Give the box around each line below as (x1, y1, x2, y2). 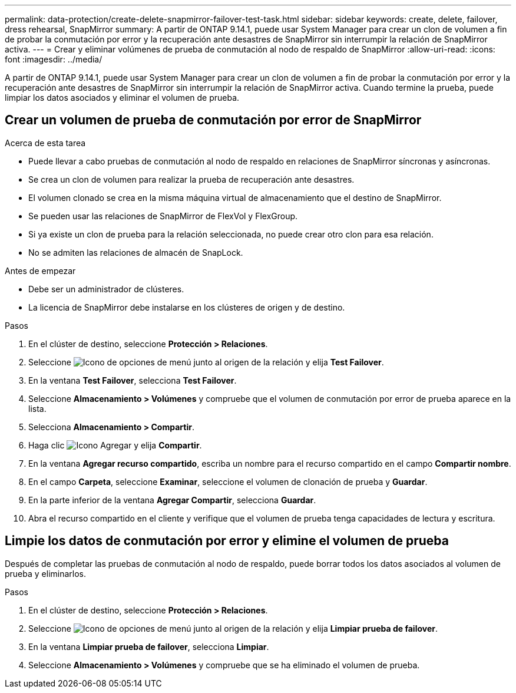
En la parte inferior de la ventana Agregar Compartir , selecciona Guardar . (28, 494, 316, 505)
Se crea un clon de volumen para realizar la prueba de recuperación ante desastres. (28, 174, 355, 184)
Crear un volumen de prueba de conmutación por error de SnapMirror (5, 113, 422, 128)
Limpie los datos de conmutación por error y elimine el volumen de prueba (5, 533, 449, 549)
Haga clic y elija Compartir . (28, 440, 202, 450)
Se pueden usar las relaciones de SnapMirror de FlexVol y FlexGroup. (28, 210, 298, 221)
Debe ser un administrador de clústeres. (28, 283, 184, 294)
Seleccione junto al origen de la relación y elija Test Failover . (28, 357, 384, 367)
